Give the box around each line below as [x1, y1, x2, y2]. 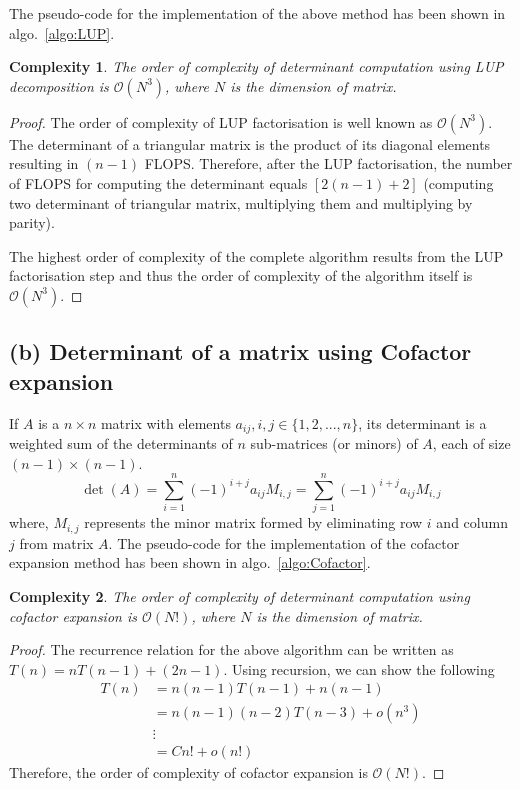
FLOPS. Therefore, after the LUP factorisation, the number [144, 153, 513, 174]
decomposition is [9, 75, 109, 96]
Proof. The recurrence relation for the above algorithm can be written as [9, 639, 454, 660]
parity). [9, 212, 55, 233]
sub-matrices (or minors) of [250, 432, 418, 453]
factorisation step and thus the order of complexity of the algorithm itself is [9, 265, 473, 286]
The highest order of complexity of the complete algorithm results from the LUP [9, 245, 504, 266]
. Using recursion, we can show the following [223, 658, 495, 679]
